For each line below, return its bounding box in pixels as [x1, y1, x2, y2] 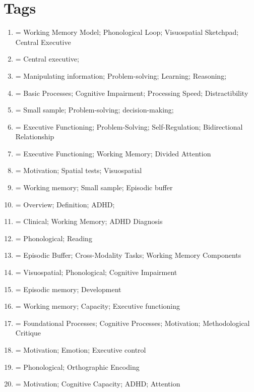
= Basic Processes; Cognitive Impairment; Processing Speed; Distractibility [15, 87, 248, 98]
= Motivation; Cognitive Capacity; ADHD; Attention [15, 378, 180, 389]
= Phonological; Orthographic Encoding [15, 361, 140, 372]
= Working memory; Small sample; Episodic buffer [15, 182, 173, 193]
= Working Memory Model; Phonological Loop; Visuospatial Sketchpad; [15, 27, 239, 37]
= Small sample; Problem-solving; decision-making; [15, 104, 174, 115]
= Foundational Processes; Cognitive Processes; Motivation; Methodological [15, 317, 250, 328]
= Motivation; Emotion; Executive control [15, 345, 146, 355]
